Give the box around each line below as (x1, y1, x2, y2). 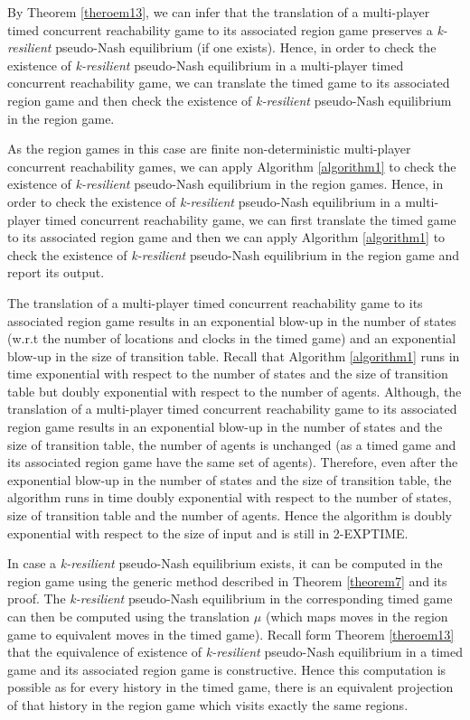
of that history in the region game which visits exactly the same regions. (7, 695, 409, 714)
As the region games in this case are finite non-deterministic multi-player (7, 139, 411, 158)
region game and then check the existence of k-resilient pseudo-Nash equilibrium (7, 90, 452, 109)
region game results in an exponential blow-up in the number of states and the (7, 417, 443, 436)
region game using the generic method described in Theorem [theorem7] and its (7, 571, 447, 590)
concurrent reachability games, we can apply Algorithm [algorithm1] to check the (7, 156, 456, 175)
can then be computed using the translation (7, 607, 250, 625)
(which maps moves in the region (265, 607, 448, 625)
